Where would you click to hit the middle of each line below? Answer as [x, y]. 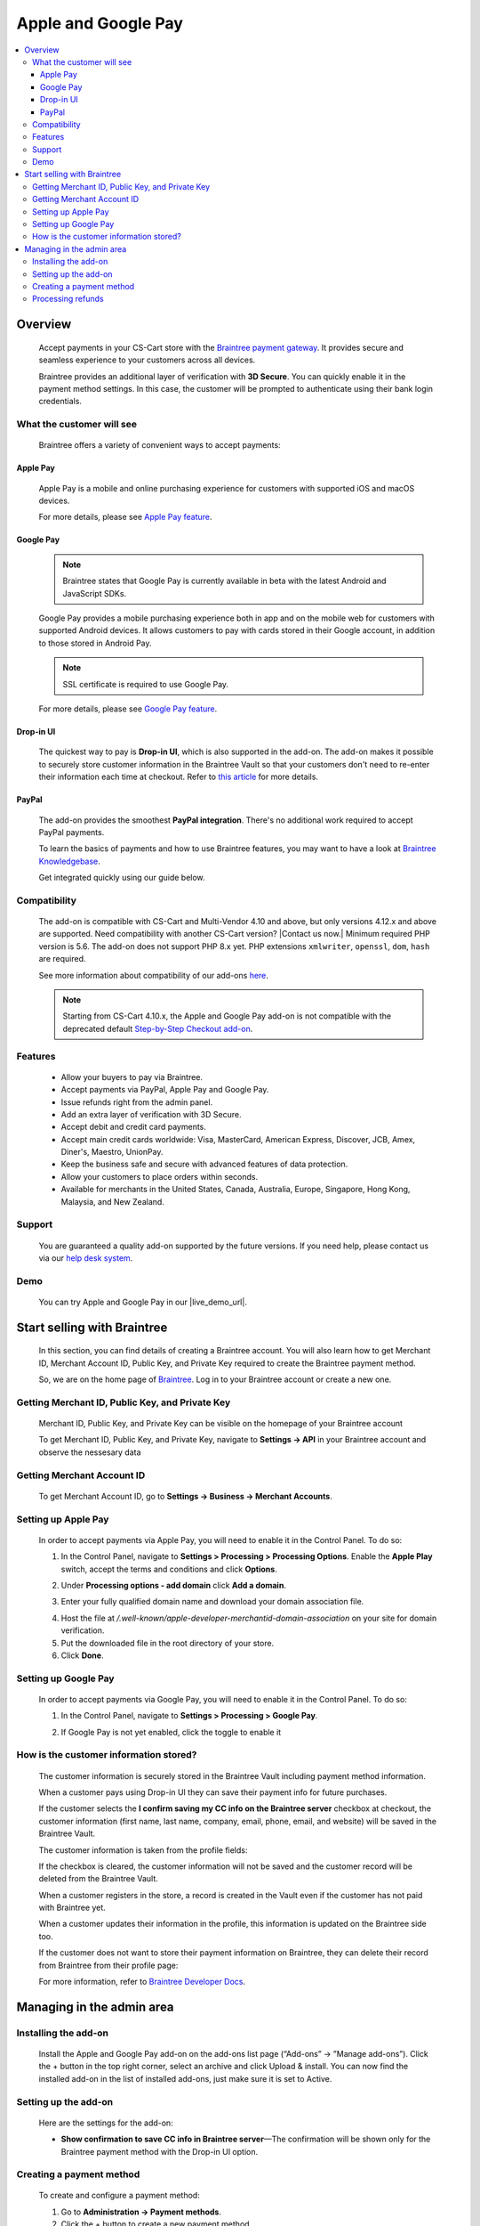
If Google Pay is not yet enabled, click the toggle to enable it [171, 1732]
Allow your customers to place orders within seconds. [159, 1176]
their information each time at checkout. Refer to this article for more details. [179, 777]
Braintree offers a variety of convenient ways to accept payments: [160, 445]
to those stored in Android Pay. [95, 643]
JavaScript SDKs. [95, 593]
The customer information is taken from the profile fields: [143, 1850]
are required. [62, 959]
